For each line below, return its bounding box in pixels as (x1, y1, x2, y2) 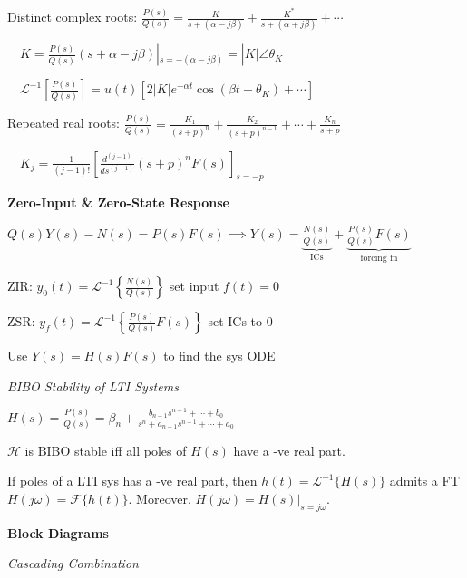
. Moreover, (128, 489, 191, 508)
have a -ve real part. (233, 440, 345, 459)
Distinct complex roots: (7, 7, 138, 26)
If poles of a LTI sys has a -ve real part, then (7, 471, 258, 490)
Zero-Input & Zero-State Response (7, 193, 229, 212)
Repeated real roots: (7, 113, 121, 132)
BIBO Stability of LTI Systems (7, 376, 179, 395)
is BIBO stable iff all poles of (24, 440, 187, 459)
